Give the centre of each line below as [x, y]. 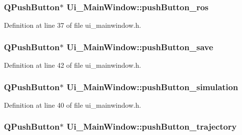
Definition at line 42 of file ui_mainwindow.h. [73, 65]
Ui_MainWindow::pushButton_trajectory [152, 126]
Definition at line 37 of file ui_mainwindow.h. [73, 25]
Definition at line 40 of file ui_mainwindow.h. [73, 105]
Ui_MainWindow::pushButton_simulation [152, 87]
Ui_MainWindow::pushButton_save [140, 47]
